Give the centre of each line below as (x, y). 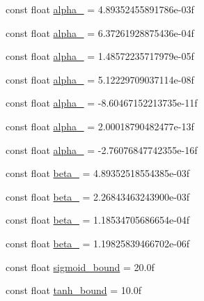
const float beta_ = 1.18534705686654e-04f (98, 220)
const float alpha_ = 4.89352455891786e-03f (100, 9)
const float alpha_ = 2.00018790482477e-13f (100, 126)
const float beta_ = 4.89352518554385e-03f (98, 173)
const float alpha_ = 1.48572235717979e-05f (100, 56)
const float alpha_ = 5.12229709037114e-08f (100, 79)
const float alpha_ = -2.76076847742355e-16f (102, 149)
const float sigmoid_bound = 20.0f (80, 267)
